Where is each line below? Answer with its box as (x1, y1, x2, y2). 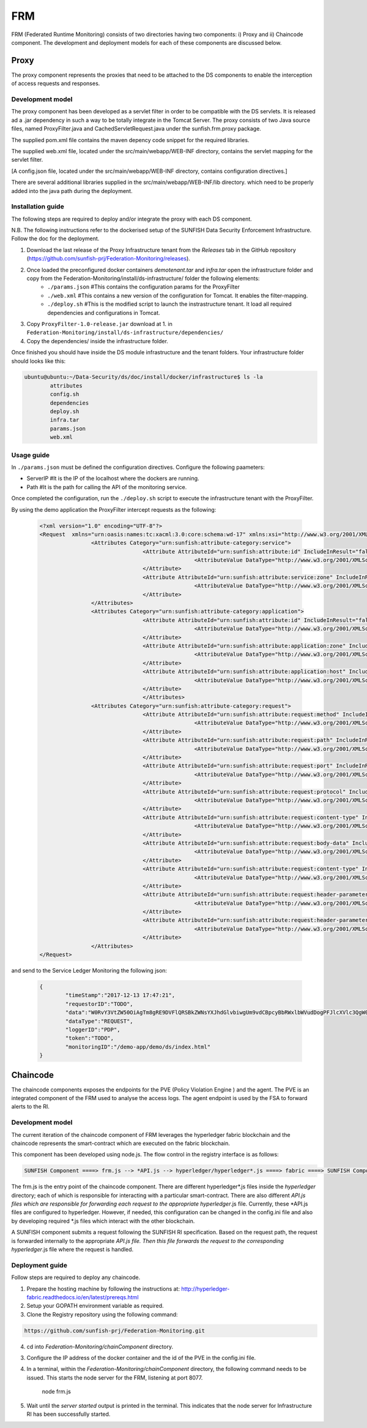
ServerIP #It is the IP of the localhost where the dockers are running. (26, 475, 199, 482)
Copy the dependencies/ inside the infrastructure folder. (26, 337, 168, 344)
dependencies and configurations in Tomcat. (47, 309, 160, 316)
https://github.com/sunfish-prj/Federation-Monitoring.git (24, 1327, 205, 1334)
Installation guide (11, 202, 64, 211)
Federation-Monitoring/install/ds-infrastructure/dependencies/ (26, 329, 224, 336)
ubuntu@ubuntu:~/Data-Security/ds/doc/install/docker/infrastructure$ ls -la (24, 374, 263, 381)
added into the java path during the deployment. (11, 187, 133, 194)
